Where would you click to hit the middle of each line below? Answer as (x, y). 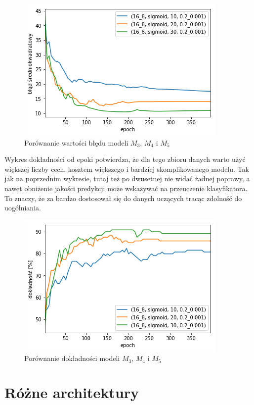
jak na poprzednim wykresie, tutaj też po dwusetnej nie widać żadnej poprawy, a (127, 178)
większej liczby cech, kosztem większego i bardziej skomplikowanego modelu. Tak (127, 169)
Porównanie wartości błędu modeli (76, 142)
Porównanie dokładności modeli (72, 358)
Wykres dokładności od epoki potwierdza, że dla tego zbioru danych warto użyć (125, 159)
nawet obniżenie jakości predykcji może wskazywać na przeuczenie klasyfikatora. (126, 188)
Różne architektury (72, 392)
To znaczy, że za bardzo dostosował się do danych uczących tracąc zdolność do (123, 198)
